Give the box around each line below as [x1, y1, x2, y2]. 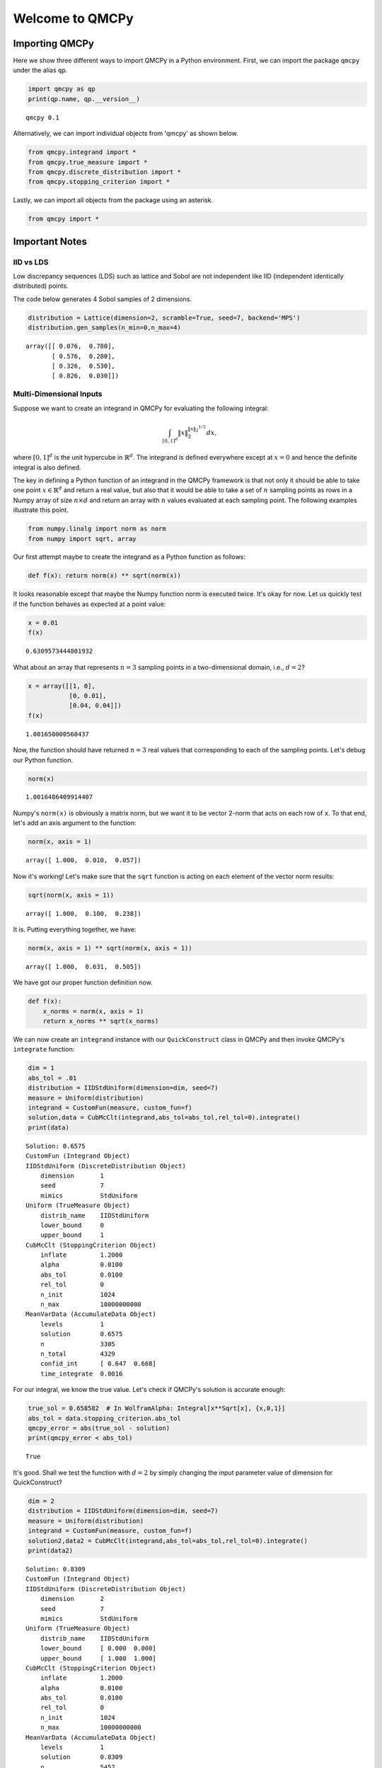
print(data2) [28, 1547, 74, 1555]
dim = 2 [28, 1497, 54, 1506]
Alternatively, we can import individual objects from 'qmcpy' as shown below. [13, 129, 238, 138]
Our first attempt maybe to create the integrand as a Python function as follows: [13, 552, 246, 562]
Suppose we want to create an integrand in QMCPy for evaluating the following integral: [13, 404, 269, 412]
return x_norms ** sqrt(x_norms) [42, 1017, 159, 1025]
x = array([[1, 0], [28, 682, 95, 690]
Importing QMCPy [13, 37, 95, 50]
